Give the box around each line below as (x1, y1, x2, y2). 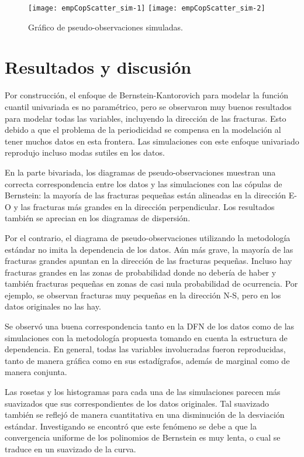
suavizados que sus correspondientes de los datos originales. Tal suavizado (5, 397, 269, 409)
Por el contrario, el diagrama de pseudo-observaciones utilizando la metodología (5, 231, 291, 243)
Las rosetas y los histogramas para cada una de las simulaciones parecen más (5, 386, 281, 398)
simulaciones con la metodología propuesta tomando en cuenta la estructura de (5, 331, 288, 343)
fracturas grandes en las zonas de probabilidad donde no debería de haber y (5, 266, 277, 278)
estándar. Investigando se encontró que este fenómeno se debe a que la (5, 420, 257, 432)
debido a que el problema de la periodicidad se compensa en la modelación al (5, 123, 281, 136)
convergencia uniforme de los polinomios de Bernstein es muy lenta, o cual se (5, 431, 281, 444)
